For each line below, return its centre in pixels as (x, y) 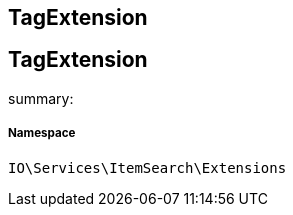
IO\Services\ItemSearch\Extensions (147, 167)
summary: (41, 98)
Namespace (42, 133)
